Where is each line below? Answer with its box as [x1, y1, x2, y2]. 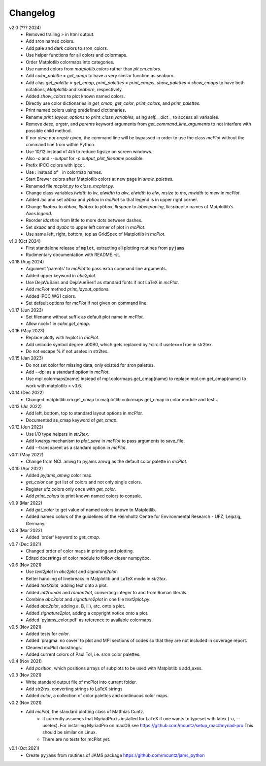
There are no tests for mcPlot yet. [42, 736, 111, 742]
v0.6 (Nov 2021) [9, 562, 42, 568]
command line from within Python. [26, 142, 96, 148]
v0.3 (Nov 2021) [9, 672, 42, 678]
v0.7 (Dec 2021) [9, 541, 42, 547]
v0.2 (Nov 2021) [9, 700, 42, 705]
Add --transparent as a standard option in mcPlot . [26, 445, 127, 450]
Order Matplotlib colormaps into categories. [26, 59, 115, 65]
